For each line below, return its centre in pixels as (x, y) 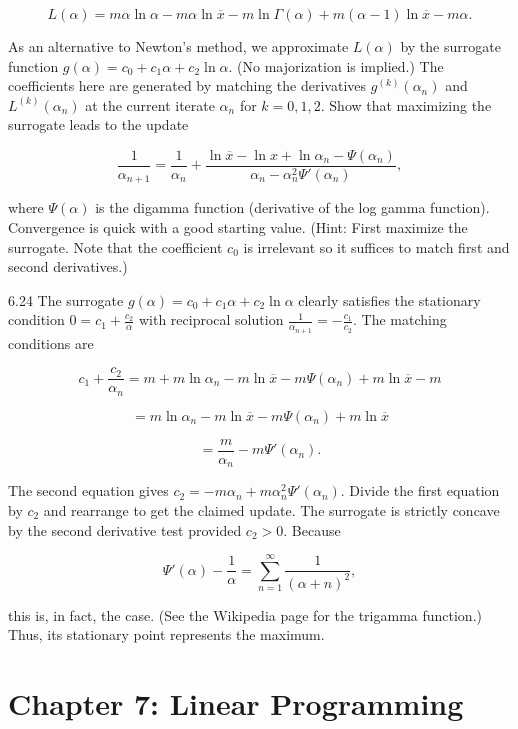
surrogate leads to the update (98, 124)
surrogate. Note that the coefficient (115, 246)
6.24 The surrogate (66, 299)
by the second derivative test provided (125, 529)
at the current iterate (150, 104)
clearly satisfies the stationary (389, 299)
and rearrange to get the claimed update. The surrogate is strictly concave (271, 509)
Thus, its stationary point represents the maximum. (166, 634)
